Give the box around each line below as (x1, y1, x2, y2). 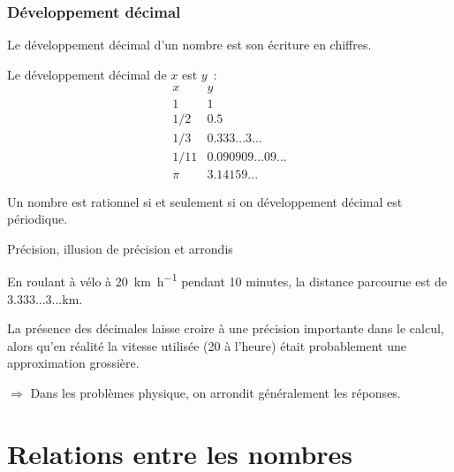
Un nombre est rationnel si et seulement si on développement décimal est (7, 192, 403, 210)
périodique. (7, 209, 68, 228)
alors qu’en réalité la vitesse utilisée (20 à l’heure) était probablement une (7, 336, 406, 354)
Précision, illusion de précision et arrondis (7, 239, 233, 257)
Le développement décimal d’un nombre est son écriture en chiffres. (7, 35, 372, 54)
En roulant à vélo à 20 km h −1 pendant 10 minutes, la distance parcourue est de (7, 270, 448, 291)
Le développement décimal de (7, 65, 167, 83)
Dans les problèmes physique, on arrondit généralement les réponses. (30, 384, 401, 401)
